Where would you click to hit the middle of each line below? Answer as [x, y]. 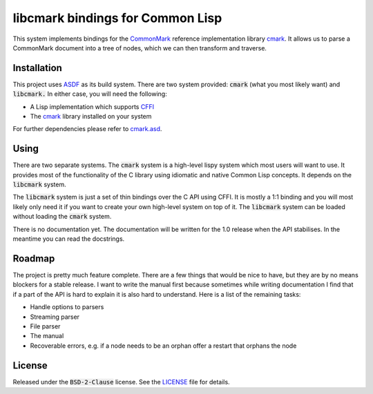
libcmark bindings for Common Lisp [117, 18]
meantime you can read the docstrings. [69, 239]
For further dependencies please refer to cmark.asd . [87, 129]
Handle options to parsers [67, 307]
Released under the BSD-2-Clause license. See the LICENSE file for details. [122, 382]
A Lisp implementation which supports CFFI [92, 106]
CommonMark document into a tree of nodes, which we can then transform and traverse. [140, 48]
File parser [45, 326]
